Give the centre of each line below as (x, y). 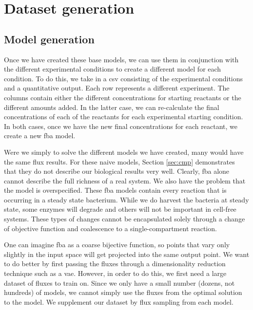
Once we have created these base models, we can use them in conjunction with (121, 59)
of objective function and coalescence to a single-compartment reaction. (110, 228)
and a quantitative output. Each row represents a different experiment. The (117, 88)
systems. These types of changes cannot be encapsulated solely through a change (125, 219)
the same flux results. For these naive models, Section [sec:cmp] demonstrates (119, 161)
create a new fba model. (40, 136)
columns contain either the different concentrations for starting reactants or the (123, 97)
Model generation (49, 39)
